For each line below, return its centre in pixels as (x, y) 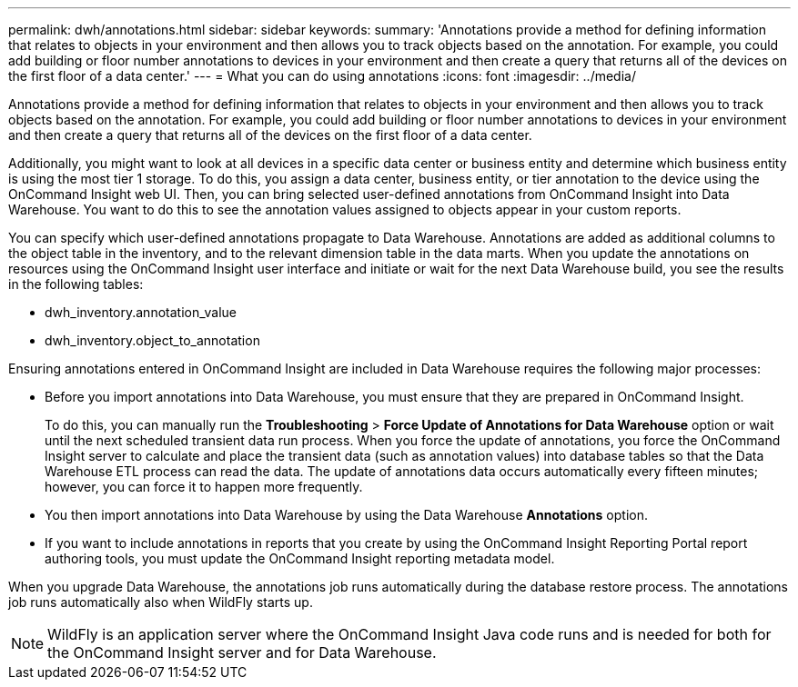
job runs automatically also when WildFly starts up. (161, 602)
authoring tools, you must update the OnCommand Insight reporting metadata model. (300, 558)
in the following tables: (76, 284)
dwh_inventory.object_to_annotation (152, 340)
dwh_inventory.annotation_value (141, 312)
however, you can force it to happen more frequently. (204, 487)
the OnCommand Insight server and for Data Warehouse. (242, 652)
